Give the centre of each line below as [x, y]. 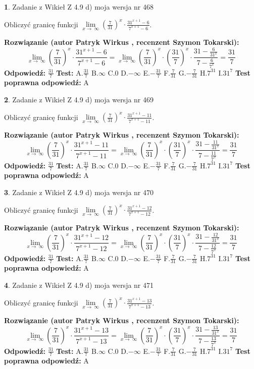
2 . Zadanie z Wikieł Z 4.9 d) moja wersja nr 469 [79, 99]
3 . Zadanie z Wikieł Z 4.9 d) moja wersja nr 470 [79, 192]
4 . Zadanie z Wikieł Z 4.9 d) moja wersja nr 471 [79, 285]
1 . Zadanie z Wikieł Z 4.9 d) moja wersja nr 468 [79, 7]
